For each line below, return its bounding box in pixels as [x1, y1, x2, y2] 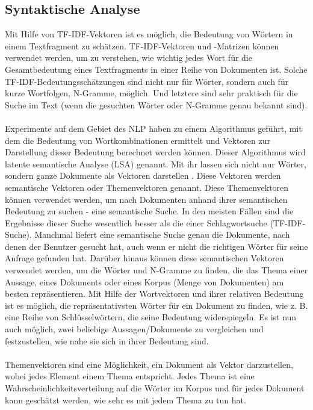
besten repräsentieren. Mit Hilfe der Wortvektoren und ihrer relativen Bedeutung [5, 287, 304, 300]
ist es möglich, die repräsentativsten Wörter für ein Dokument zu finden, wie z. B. [5, 299, 308, 311]
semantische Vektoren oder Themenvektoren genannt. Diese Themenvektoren [5, 181, 289, 193]
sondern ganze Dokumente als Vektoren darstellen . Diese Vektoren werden [5, 169, 281, 182]
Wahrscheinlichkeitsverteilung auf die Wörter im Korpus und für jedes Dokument [5, 382, 305, 394]
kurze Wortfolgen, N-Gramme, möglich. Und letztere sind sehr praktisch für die [5, 87, 298, 99]
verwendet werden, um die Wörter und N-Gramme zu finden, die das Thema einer [5, 264, 308, 276]
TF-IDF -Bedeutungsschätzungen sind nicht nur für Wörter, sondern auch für [5, 75, 289, 87]
